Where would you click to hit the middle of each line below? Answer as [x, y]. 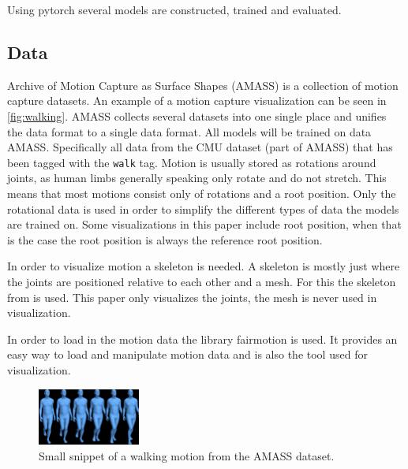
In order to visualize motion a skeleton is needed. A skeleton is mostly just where [204, 266]
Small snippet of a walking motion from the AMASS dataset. [187, 455]
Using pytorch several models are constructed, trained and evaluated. [174, 9]
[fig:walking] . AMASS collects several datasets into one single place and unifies [197, 115]
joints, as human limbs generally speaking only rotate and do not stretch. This [197, 178]
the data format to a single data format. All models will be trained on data [189, 131]
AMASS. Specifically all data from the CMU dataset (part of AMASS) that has [200, 147]
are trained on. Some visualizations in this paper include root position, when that [204, 224]
